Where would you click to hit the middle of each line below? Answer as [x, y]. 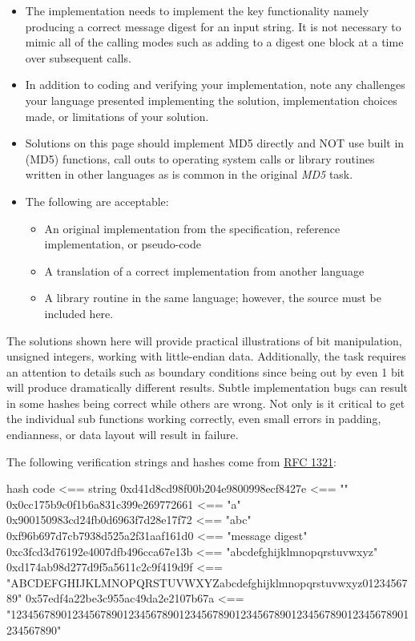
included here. [79, 313]
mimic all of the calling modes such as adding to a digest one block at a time [214, 42]
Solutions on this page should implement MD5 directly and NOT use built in [215, 143]
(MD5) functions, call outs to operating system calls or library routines [200, 158]
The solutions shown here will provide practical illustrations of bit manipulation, [204, 340]
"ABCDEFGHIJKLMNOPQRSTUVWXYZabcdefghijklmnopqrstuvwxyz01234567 [207, 582]
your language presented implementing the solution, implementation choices [211, 100]
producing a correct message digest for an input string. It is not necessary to [213, 26]
